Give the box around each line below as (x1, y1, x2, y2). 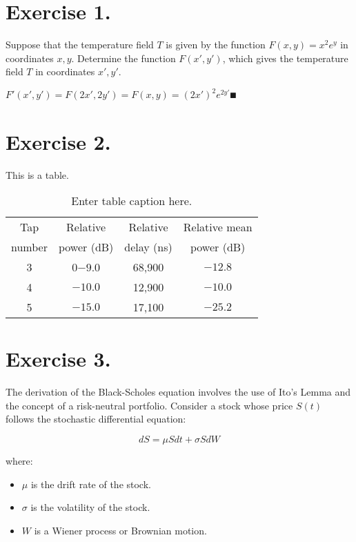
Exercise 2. (6, 127, 111, 155)
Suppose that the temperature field (6, 37, 154, 52)
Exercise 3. (6, 345, 111, 373)
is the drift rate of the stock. (30, 476, 151, 491)
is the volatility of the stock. (30, 500, 150, 514)
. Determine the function (71, 50, 176, 65)
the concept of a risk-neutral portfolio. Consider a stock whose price (6, 398, 293, 412)
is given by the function (166, 37, 266, 52)
